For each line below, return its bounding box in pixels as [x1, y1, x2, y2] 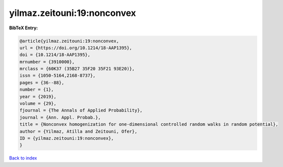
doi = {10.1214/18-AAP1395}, [19, 52, 91, 58]
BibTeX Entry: [9, 25, 38, 31]
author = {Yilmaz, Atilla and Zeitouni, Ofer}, [19, 128, 137, 134]
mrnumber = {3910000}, [19, 59, 75, 65]
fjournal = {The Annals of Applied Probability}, [19, 107, 143, 113]
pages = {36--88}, [19, 80, 64, 85]
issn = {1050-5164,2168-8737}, [19, 73, 96, 79]
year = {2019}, [19, 93, 57, 99]
